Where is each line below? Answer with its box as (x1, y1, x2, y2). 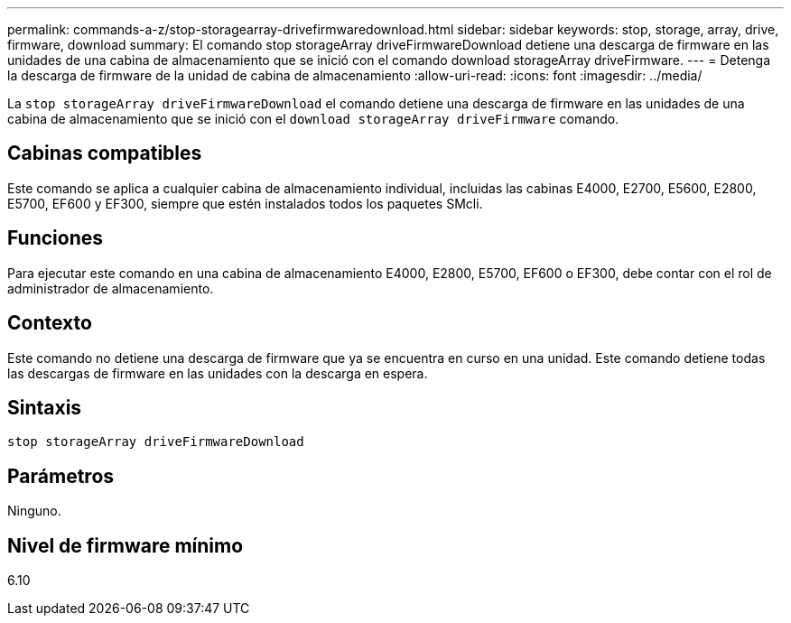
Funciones (7, 227, 104, 250)
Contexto (7, 311, 92, 335)
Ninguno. (7, 503, 61, 519)
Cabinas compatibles (7, 142, 202, 165)
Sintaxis (7, 395, 82, 419)
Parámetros (7, 464, 115, 488)
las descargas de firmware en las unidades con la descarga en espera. (7, 365, 428, 381)
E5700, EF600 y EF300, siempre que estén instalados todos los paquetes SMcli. (7, 195, 483, 211)
